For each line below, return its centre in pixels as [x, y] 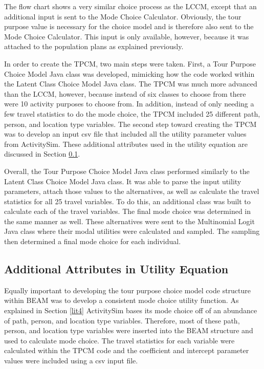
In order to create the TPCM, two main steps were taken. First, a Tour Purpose [130, 63]
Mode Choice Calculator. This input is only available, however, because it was [127, 36]
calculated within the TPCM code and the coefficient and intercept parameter [127, 350]
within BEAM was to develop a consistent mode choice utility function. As [122, 300]
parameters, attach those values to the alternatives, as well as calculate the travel [132, 191]
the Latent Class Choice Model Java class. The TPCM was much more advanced [131, 84]
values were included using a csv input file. [71, 361]
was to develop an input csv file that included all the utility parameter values [125, 134]
